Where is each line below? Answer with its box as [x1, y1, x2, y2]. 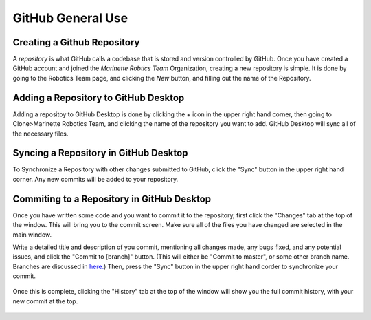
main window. [12, 231, 52, 239]
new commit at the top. [12, 297, 78, 306]
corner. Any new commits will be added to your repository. [12, 175, 179, 183]
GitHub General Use [12, 10, 128, 25]
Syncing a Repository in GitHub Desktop [12, 147, 188, 159]
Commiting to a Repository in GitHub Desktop [12, 193, 212, 204]
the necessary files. [12, 129, 69, 138]
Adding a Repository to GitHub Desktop [12, 92, 185, 103]
